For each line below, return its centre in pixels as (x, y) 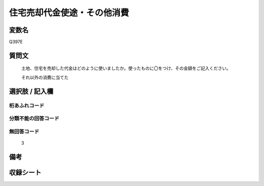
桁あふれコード (27, 105)
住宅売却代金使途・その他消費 (69, 13)
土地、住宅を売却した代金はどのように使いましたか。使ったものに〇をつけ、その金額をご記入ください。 (126, 68)
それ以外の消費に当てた (45, 77)
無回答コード (24, 131)
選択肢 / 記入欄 (31, 91)
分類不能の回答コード (34, 119)
